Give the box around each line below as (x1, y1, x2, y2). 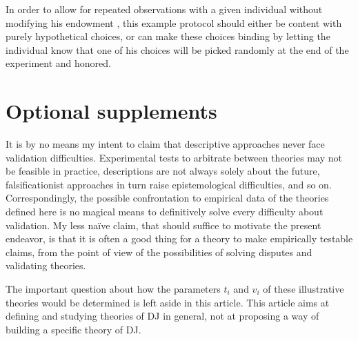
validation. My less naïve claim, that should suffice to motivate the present (6, 217, 321, 232)
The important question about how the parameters (6, 282, 221, 296)
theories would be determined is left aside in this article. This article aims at (6, 295, 330, 309)
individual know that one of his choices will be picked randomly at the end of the (6, 42, 349, 57)
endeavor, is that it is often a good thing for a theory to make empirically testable (6, 231, 353, 246)
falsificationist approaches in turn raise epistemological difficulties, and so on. (6, 177, 332, 191)
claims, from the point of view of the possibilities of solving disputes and (6, 244, 312, 259)
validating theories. (6, 258, 86, 273)
